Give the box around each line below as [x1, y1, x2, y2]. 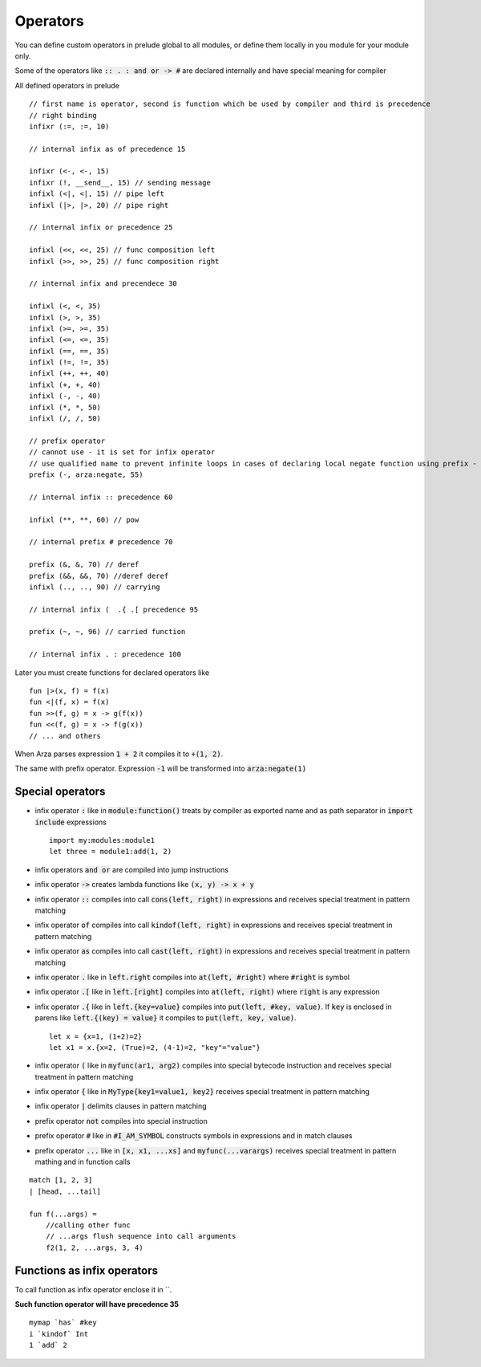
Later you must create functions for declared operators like [14, 667, 210, 677]
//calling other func [45, 1221, 131, 1230]
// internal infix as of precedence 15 [29, 144, 186, 153]
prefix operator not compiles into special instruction [34, 1116, 208, 1125]
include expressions [34, 817, 107, 827]
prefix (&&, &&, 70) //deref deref [29, 571, 169, 580]
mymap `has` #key [29, 1318, 97, 1328]
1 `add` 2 [29, 1341, 67, 1350]
